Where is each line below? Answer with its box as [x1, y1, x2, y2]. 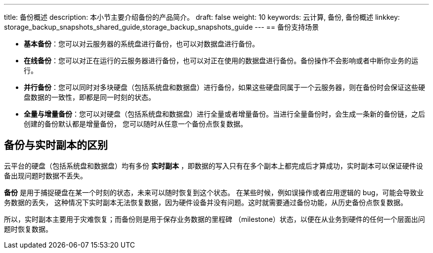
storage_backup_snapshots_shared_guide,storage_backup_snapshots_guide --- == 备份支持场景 [4, 23, 319, 31]
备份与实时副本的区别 [4, 139, 108, 152]
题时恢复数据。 [4, 224, 52, 233]
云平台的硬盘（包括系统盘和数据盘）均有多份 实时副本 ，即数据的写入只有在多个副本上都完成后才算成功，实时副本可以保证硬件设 [4, 161, 423, 170]
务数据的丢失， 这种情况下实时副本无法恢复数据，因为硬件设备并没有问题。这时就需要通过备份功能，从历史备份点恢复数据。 [4, 198, 407, 207]
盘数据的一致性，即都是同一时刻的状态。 [24, 93, 155, 101]
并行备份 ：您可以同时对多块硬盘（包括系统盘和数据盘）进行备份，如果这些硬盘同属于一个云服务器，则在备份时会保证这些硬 [24, 83, 425, 91]
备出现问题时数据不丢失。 [4, 171, 87, 180]
